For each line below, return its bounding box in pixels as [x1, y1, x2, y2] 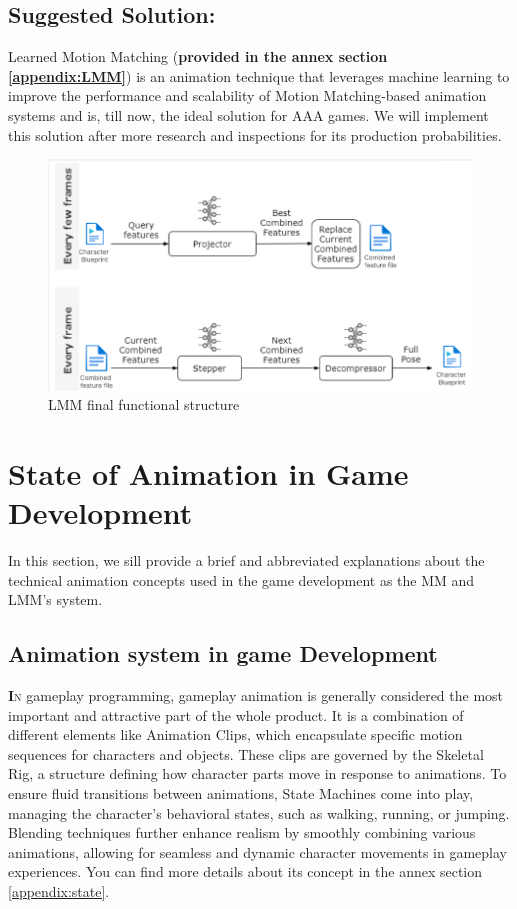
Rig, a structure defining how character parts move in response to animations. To [8, 763, 507, 784]
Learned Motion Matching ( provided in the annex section [8, 46, 388, 67]
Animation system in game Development [8, 638, 438, 669]
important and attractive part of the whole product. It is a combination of [8, 704, 464, 725]
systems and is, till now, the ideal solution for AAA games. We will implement [8, 104, 489, 125]
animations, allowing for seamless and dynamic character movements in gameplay [8, 841, 508, 862]
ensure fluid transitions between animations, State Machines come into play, [8, 782, 474, 803]
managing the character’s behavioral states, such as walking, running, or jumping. [8, 802, 510, 823]
